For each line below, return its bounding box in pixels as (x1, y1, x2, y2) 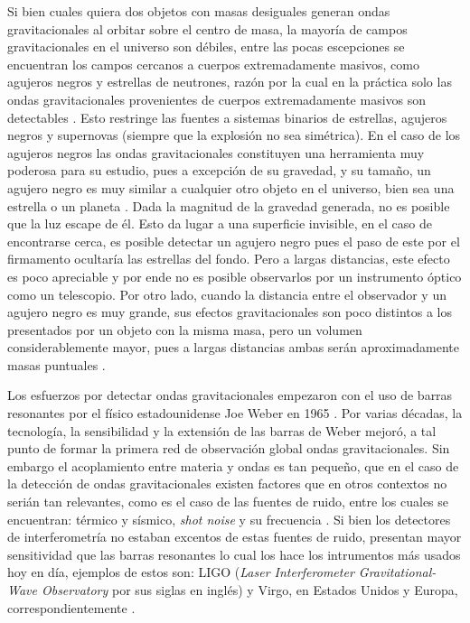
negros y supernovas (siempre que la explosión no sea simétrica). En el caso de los (7, 126, 461, 144)
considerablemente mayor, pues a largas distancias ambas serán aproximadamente (7, 338, 460, 357)
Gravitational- (358, 563, 437, 581)
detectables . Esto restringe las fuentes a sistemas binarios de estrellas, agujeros (7, 107, 447, 126)
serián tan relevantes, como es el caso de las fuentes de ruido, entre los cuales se (7, 492, 449, 511)
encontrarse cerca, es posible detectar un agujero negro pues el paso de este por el (7, 231, 460, 250)
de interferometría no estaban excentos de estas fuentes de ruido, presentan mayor (7, 527, 462, 546)
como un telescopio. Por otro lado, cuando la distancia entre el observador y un (7, 284, 446, 303)
